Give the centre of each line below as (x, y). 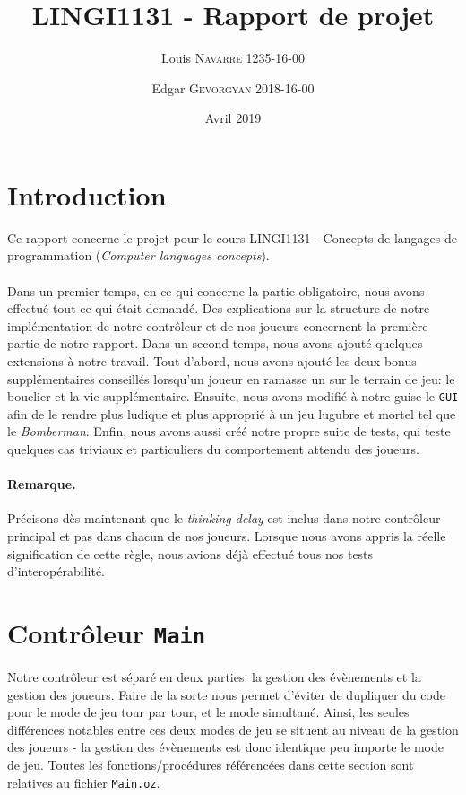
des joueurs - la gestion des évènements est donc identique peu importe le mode (225, 747)
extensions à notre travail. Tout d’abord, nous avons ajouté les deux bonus (212, 361)
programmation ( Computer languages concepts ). (138, 255)
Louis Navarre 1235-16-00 (233, 58)
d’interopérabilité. (56, 571)
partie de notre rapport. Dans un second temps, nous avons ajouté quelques (215, 343)
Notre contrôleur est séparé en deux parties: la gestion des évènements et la (214, 677)
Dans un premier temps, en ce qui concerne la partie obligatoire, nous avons (216, 290)
